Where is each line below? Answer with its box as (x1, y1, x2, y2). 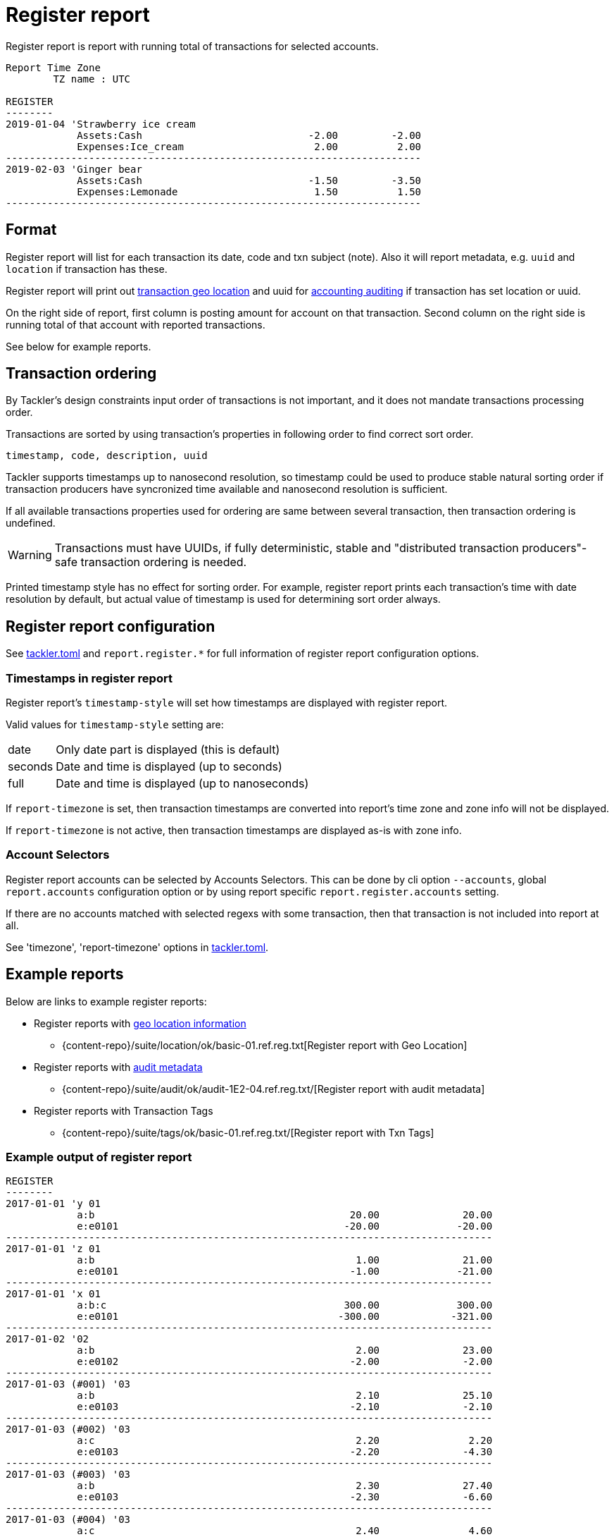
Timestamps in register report (6, 670, 173, 685)
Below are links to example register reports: (6, 995, 207, 1008)
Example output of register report (6, 1150, 192, 1164)
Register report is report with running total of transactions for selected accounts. (6, 39, 379, 52)
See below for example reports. (6, 340, 151, 353)
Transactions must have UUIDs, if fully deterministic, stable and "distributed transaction (54, 541, 519, 556)
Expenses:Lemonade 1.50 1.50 (77, 185, 422, 197)
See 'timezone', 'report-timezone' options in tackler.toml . (6, 941, 269, 953)
